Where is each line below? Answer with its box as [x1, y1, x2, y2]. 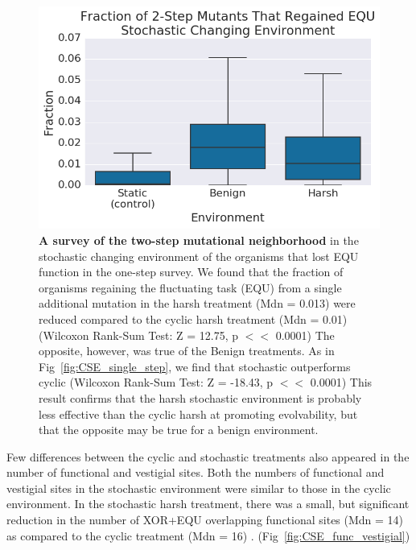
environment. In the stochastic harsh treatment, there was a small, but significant [6, 495, 410, 512]
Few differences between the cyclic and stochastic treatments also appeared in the [6, 448, 410, 465]
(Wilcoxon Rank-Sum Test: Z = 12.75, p [39, 326, 238, 343]
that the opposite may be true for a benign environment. [39, 421, 319, 438]
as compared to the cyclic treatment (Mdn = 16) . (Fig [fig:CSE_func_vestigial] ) [6, 527, 410, 544]
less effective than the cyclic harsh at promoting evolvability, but [39, 405, 358, 422]
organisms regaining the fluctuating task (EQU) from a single [39, 279, 342, 296]
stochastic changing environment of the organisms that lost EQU [39, 247, 359, 264]
